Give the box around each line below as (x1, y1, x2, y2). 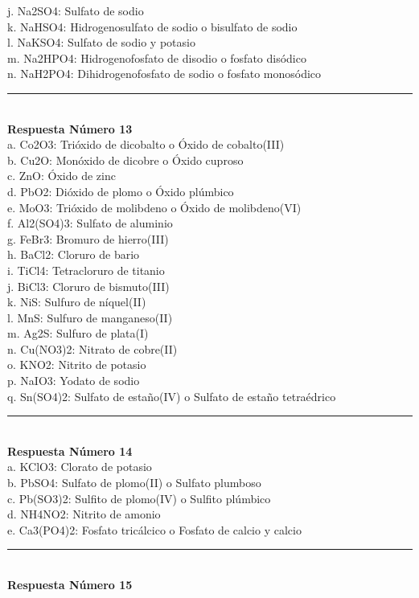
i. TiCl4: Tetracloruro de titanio (7, 261, 165, 278)
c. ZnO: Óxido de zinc (7, 167, 116, 184)
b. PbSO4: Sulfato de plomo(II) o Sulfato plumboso (7, 474, 261, 491)
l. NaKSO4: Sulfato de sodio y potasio (7, 34, 195, 51)
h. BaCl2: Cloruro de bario (7, 246, 140, 263)
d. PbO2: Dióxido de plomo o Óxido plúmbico (7, 182, 234, 199)
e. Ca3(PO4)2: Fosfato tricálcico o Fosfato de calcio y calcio (7, 521, 302, 538)
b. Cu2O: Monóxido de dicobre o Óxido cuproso (7, 151, 244, 168)
